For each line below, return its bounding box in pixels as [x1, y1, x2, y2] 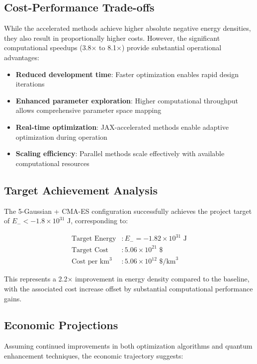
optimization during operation [15, 131, 107, 142]
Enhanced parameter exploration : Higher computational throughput [15, 95, 239, 105]
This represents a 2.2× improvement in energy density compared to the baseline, [4, 273, 250, 284]
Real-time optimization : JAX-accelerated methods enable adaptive [15, 121, 229, 132]
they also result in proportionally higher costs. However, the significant [4, 32, 220, 43]
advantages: [4, 52, 39, 62]
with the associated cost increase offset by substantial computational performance [4, 283, 253, 293]
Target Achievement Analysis [4, 182, 158, 197]
